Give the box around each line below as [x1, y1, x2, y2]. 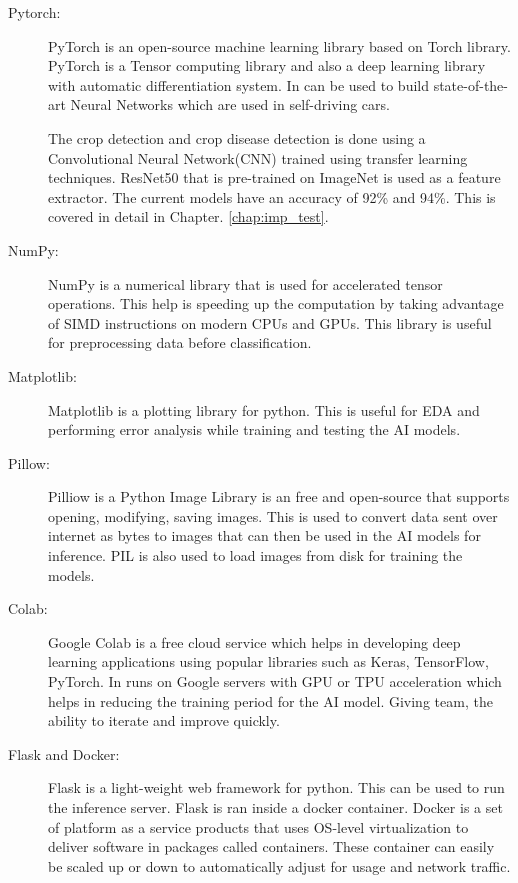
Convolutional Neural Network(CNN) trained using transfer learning [48, 147, 468, 168]
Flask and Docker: [8, 743, 120, 764]
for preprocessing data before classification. [48, 332, 312, 353]
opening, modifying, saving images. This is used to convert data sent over [48, 505, 498, 526]
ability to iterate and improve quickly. [48, 710, 280, 731]
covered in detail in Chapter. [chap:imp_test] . [48, 206, 329, 227]
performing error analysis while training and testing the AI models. [48, 419, 461, 440]
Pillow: [8, 452, 50, 473]
